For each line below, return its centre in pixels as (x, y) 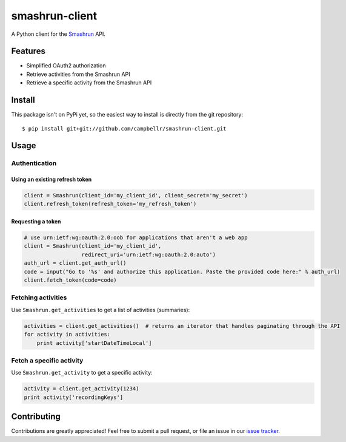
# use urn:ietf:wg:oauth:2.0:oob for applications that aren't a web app (136, 238)
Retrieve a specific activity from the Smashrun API (89, 83)
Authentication (34, 163)
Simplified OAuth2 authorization (66, 66)
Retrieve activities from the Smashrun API (78, 74)
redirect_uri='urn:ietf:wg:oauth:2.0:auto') (149, 254)
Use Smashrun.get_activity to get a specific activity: (82, 373)
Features (28, 51)
